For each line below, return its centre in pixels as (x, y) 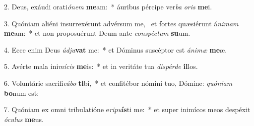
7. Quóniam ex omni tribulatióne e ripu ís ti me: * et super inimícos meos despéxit (127, 109)
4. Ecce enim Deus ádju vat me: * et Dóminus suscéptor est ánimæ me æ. (116, 49)
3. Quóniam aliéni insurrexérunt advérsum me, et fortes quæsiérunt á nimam (121, 23)
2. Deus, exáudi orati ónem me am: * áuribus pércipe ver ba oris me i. (108, 6)
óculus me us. (24, 119)
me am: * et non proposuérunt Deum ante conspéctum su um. (97, 33)
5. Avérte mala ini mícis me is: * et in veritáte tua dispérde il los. (101, 66)
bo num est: (22, 93)
